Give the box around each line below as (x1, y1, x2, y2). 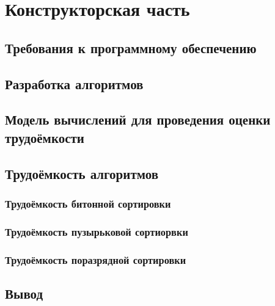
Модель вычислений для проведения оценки (5, 110, 271, 129)
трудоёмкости (5, 128, 84, 147)
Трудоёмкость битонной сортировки (5, 195, 171, 211)
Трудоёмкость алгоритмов (5, 164, 159, 183)
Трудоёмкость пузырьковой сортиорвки (5, 224, 188, 239)
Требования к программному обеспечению (5, 38, 257, 57)
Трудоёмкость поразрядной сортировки (5, 252, 186, 267)
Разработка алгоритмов (5, 74, 144, 93)
